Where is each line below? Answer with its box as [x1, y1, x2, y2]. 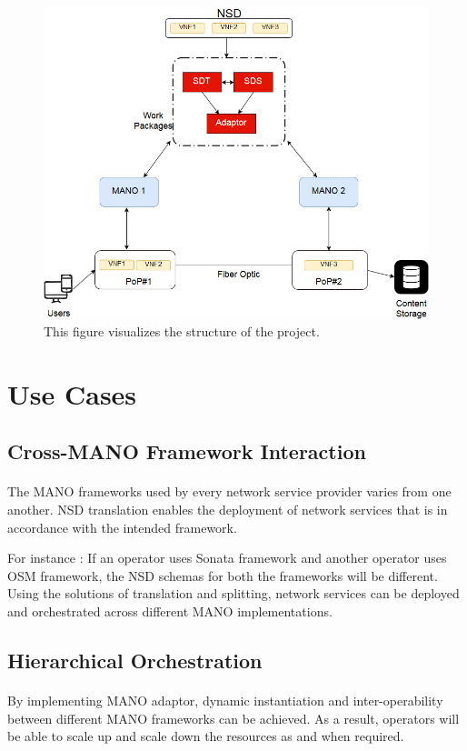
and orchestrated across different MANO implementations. [7, 602, 333, 621]
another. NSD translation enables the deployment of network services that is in [7, 500, 448, 519]
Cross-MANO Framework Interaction [7, 437, 366, 466]
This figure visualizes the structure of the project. [44, 322, 320, 341]
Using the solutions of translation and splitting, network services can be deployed [7, 584, 460, 603]
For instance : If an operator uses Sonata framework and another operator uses [7, 548, 447, 567]
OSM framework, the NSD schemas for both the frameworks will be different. [7, 566, 438, 585]
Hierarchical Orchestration [7, 646, 263, 674]
